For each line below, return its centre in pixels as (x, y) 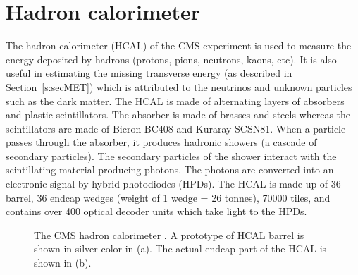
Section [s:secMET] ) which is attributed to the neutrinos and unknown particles (179, 86)
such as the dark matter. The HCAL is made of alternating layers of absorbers (175, 100)
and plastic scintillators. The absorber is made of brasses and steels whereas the (178, 115)
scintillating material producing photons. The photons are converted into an (170, 170)
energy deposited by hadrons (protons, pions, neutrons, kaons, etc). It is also (171, 59)
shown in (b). (63, 263)
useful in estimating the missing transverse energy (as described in (149, 73)
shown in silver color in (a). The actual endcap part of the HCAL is (180, 249)
